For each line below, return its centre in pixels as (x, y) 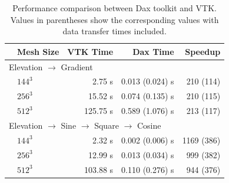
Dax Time (153, 51)
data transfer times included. (115, 31)
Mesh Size (38, 51)
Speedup (203, 51)
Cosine (149, 125)
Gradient (77, 66)
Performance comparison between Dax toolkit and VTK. (115, 8)
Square (107, 125)
